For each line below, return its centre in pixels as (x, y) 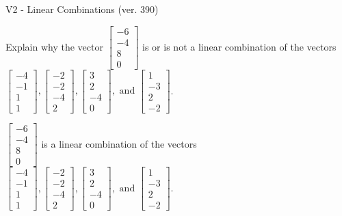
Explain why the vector (54, 46)
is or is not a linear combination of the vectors (239, 46)
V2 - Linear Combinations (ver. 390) (82, 9)
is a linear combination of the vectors (119, 143)
